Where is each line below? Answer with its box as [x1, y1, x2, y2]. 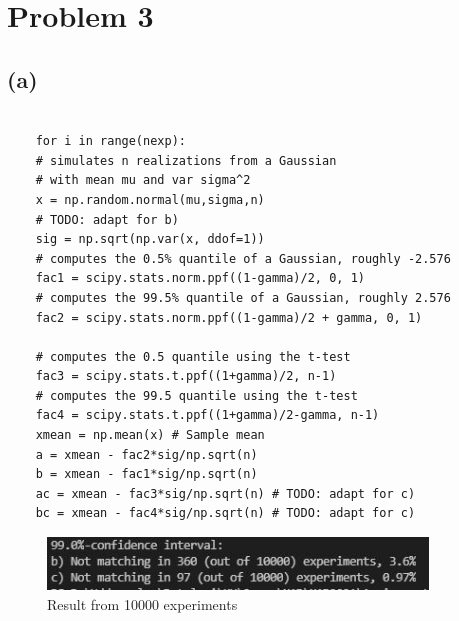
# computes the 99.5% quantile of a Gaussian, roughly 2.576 [35, 290, 451, 305]
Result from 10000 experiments [47, 593, 238, 614]
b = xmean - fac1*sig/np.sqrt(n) [35, 467, 258, 482]
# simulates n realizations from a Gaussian [35, 153, 337, 168]
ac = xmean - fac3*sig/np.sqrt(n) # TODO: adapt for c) [35, 486, 416, 501]
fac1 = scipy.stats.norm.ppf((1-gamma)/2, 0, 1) [35, 271, 365, 286]
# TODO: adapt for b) [35, 212, 179, 227]
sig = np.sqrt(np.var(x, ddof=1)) [35, 232, 265, 247]
